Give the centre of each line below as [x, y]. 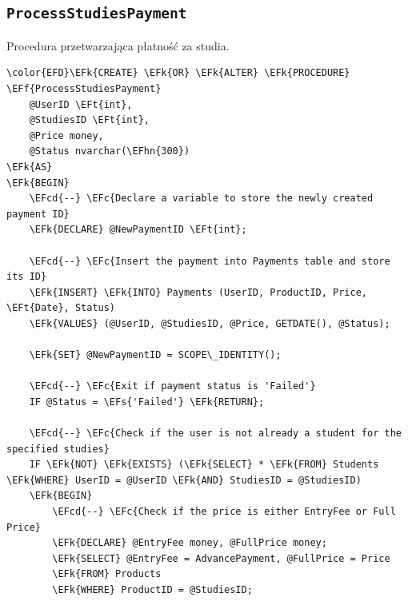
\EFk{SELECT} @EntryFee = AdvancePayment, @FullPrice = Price [221, 558]
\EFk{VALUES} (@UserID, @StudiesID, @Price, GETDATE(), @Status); [210, 323]
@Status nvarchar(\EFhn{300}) [110, 151]
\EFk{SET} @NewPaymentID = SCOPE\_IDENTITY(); [155, 355]
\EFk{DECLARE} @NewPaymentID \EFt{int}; [138, 230]
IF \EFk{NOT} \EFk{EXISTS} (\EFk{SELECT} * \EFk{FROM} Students [204, 465]
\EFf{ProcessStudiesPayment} [84, 88]
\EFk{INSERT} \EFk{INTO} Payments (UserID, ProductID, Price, [198, 292]
